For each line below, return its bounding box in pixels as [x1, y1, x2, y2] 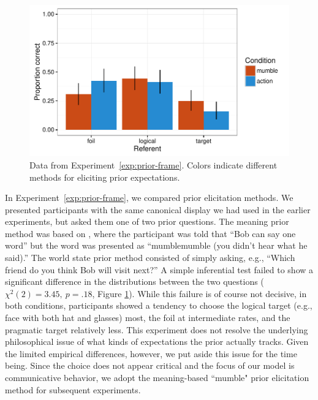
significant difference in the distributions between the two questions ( [5, 275, 264, 288]
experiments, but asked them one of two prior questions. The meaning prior [5, 215, 289, 228]
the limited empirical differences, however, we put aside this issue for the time [5, 347, 297, 360]
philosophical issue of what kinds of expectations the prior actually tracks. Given [5, 335, 309, 348]
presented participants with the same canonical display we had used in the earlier [5, 203, 311, 216]
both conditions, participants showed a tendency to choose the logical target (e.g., [5, 299, 312, 312]
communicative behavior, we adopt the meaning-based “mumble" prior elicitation [5, 371, 309, 384]
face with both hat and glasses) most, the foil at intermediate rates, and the [5, 311, 290, 324]
